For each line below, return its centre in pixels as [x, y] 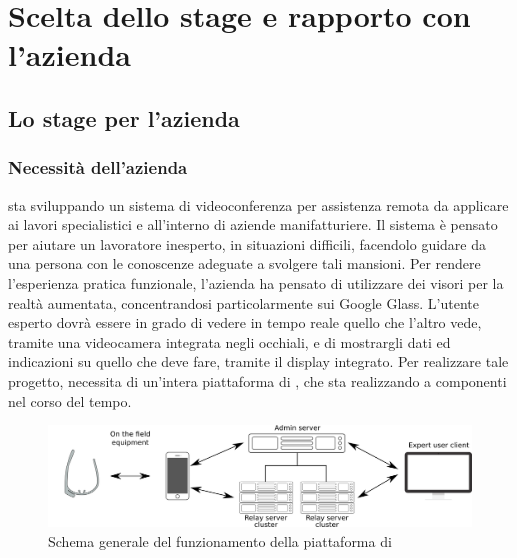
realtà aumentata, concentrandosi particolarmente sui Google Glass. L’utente [244, 302]
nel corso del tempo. [70, 400]
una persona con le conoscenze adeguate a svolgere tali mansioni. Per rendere [244, 263]
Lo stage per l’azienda [124, 117]
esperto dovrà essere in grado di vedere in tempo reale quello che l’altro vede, [245, 322]
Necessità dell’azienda [98, 167]
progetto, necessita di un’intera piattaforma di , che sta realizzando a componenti [257, 380]
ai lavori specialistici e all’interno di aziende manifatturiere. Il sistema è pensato [253, 224]
